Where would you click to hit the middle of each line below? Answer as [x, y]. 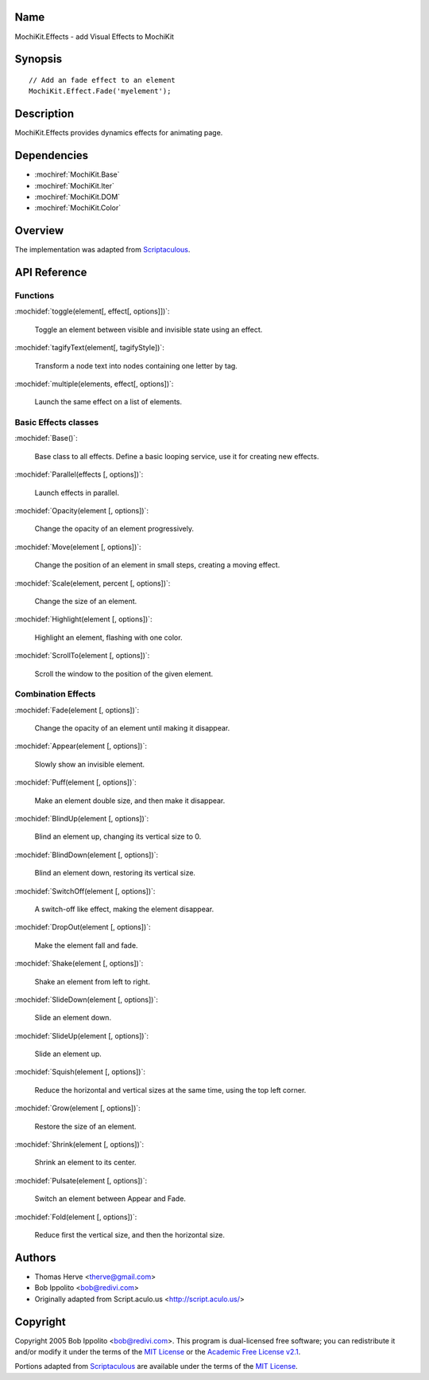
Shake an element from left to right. [93, 981]
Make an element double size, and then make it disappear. [130, 801]
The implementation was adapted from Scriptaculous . [102, 250]
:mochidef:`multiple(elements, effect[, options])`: [94, 384]
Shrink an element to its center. [85, 1163]
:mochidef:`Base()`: [46, 439]
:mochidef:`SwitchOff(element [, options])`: [85, 891]
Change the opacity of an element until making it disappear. [132, 728]
